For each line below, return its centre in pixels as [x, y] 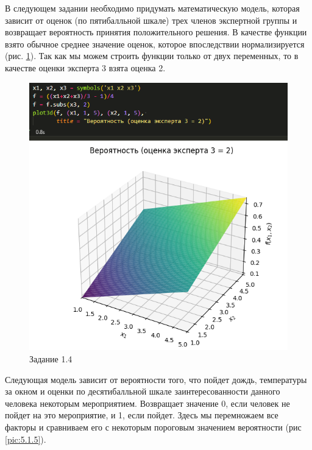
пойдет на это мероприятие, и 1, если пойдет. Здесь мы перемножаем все [142, 415]
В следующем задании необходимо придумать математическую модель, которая [152, 8]
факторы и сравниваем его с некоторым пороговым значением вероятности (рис [153, 427]
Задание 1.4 [51, 358]
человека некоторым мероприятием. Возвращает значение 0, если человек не [147, 403]
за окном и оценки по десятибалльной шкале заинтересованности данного [143, 391]
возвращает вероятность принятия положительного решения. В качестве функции [156, 32]
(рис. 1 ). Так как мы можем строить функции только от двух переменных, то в [152, 56]
